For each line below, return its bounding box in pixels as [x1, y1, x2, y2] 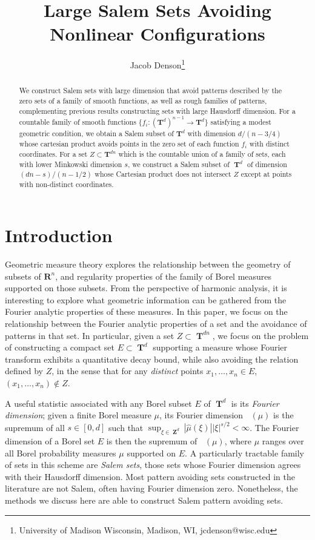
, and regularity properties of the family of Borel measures [55, 269, 272, 282]
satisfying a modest [210, 117, 271, 127]
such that [108, 421, 144, 433]
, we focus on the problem [212, 329, 309, 341]
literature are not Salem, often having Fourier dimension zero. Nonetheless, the [5, 482, 298, 495]
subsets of [5, 269, 41, 282]
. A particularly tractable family [185, 446, 305, 459]
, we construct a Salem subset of [127, 159, 230, 169]
